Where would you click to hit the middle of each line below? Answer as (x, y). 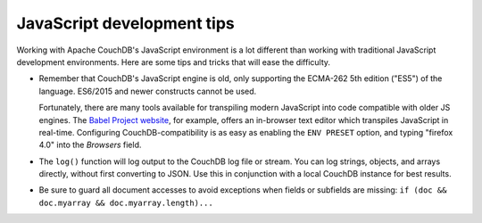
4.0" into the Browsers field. (90, 145)
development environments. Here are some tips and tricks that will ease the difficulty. (173, 62)
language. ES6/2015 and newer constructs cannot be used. (148, 91)
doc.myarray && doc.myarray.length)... (126, 202)
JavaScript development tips (126, 23)
